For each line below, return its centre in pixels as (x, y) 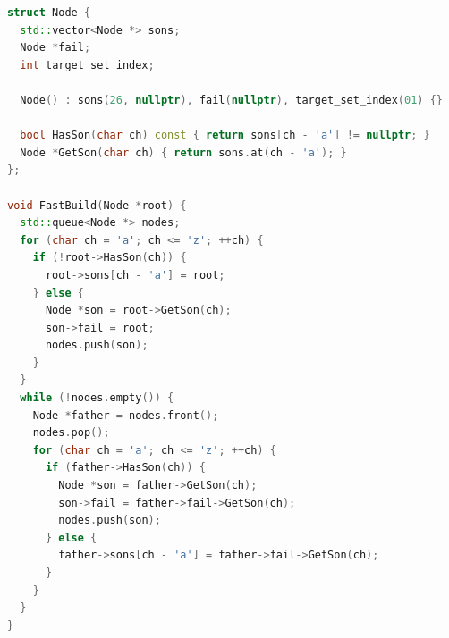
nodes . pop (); (71, 433)
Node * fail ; (55, 48)
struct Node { (49, 13)
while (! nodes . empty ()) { (97, 398)
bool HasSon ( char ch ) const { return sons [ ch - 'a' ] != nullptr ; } (225, 135)
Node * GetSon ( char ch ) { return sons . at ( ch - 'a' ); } (183, 152)
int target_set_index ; (87, 65)
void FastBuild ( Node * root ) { (97, 205)
